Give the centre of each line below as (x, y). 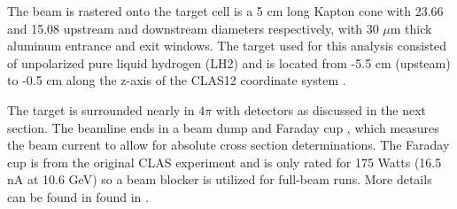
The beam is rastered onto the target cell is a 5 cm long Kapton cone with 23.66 (225, 11)
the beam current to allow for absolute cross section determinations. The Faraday (228, 145)
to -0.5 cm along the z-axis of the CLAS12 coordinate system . (177, 80)
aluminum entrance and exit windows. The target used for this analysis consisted (227, 46)
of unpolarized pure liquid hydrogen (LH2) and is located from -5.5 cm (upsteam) (229, 62)
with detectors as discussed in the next (321, 109)
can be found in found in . (78, 196)
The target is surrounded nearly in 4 (106, 109)
